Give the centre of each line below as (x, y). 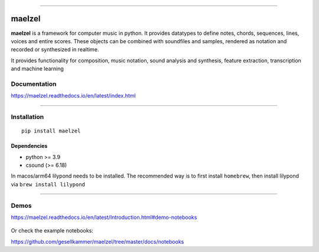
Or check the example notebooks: (52, 231)
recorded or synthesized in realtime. (55, 50)
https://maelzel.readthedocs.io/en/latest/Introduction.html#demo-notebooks (104, 217)
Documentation (34, 84)
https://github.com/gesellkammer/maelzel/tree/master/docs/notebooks (97, 241)
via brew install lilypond (48, 184)
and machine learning (38, 69)
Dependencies (29, 146)
